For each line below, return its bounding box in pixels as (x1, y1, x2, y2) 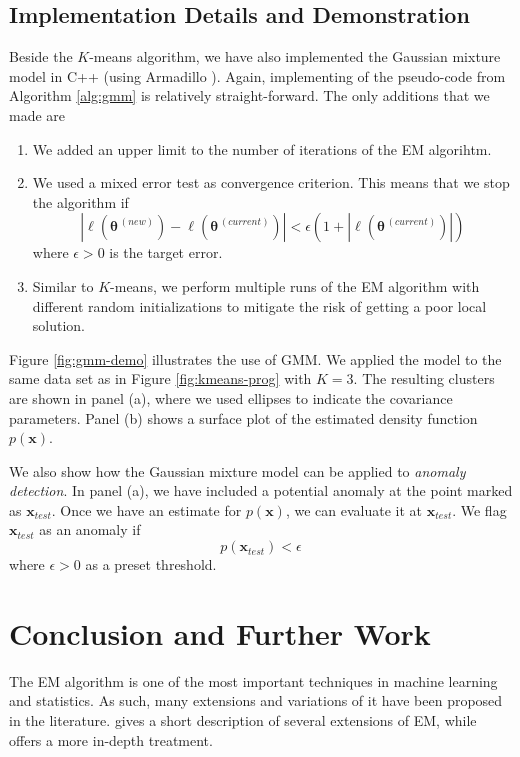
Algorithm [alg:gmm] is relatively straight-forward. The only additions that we (9, 85, 490, 106)
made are (9, 104, 66, 125)
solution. (32, 315, 86, 336)
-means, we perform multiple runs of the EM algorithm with (110, 275, 480, 296)
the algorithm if (32, 191, 129, 212)
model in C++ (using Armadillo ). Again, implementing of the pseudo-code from (9, 65, 506, 86)
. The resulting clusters (353, 368, 495, 389)
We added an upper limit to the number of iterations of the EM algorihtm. (32, 138, 492, 159)
